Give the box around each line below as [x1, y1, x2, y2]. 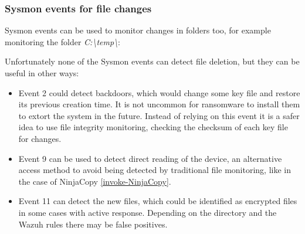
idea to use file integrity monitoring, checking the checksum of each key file [18, 121, 288, 133]
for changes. [18, 132, 62, 144]
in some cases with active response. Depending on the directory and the [18, 206, 277, 218]
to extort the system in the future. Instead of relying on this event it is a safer [18, 109, 300, 121]
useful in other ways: [5, 67, 79, 79]
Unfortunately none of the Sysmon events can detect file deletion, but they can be [5, 55, 300, 67]
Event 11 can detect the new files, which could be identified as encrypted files [18, 195, 297, 207]
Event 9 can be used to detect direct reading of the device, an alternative [18, 152, 282, 164]
